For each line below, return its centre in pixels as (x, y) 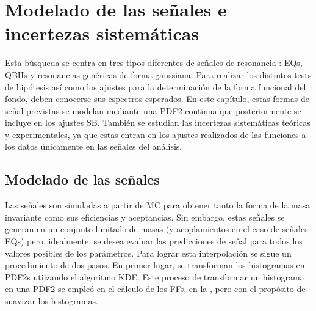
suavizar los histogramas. (52, 301)
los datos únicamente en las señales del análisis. (94, 146)
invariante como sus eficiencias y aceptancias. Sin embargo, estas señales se (145, 217)
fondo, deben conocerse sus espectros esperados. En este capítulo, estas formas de (157, 99)
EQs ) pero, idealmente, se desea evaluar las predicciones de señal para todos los (154, 241)
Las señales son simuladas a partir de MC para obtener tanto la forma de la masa (158, 205)
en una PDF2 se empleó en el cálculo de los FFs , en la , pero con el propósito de (155, 289)
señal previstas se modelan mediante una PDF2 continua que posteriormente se (153, 110)
